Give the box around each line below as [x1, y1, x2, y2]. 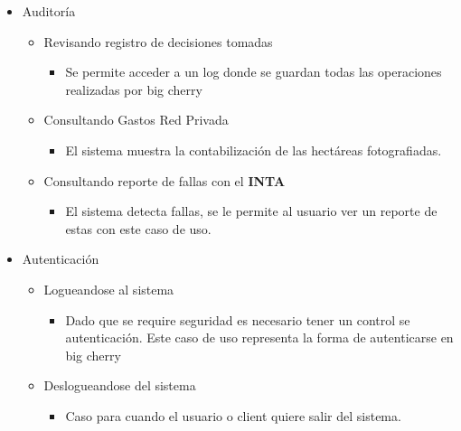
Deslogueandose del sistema [43, 376, 196, 395]
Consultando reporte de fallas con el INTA [43, 171, 286, 190]
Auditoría [22, 2, 76, 20]
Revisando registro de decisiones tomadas [43, 32, 273, 51]
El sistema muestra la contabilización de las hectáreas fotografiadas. [65, 140, 442, 159]
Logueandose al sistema [43, 279, 174, 298]
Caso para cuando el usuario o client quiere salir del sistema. [65, 406, 401, 425]
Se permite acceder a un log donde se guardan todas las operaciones [65, 62, 442, 81]
